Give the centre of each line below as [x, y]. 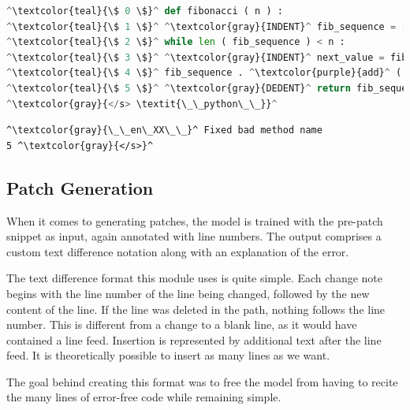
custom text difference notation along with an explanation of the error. [178, 251]
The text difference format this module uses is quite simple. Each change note [194, 278]
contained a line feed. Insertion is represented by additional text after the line [194, 339]
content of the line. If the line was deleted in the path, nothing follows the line [196, 309]
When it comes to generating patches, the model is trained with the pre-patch [195, 220]
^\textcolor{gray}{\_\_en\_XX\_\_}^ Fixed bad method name [164, 130]
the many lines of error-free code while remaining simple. [144, 397]
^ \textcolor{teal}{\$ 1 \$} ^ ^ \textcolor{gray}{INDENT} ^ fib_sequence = [201, 26]
